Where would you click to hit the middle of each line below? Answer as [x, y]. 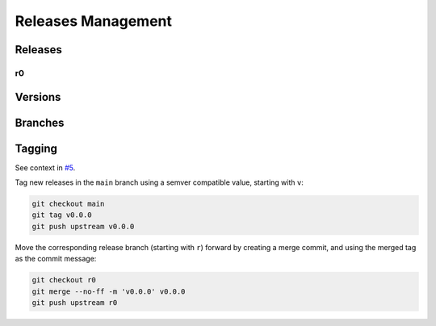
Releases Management [94, 21]
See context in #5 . [45, 167]
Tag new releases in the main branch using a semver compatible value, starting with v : [159, 182]
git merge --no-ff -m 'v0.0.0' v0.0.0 [109, 291]
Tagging [36, 148]
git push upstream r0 [75, 302]
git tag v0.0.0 [62, 215]
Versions [38, 97]
